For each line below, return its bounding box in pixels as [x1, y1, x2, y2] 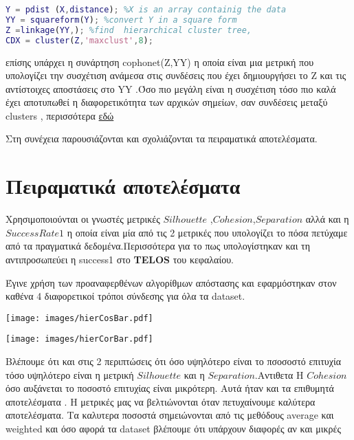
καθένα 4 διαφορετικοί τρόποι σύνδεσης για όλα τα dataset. [5, 289, 245, 303]
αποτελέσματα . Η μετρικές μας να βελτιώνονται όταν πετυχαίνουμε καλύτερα [5, 394, 316, 408]
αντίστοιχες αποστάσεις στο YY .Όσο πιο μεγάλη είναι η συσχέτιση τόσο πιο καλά [5, 81, 336, 96]
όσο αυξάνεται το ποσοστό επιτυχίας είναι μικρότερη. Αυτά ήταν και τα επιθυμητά [5, 381, 334, 395]
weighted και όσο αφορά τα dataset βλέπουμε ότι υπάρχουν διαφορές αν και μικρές [5, 421, 341, 436]
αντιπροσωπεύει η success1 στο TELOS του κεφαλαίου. [5, 252, 234, 266]
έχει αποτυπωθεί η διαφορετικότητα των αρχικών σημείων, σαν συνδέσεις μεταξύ [5, 95, 328, 109]
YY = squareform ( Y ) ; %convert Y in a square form [5, 14, 237, 25]
